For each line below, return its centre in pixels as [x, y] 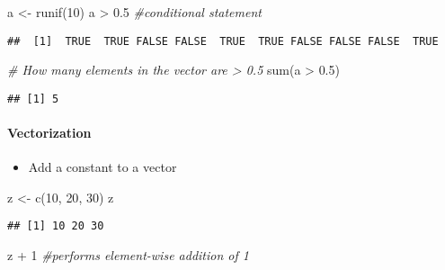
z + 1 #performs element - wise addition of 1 [128, 255]
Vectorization [49, 133]
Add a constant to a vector [102, 167]
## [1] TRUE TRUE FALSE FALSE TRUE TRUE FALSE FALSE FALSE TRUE [223, 41]
